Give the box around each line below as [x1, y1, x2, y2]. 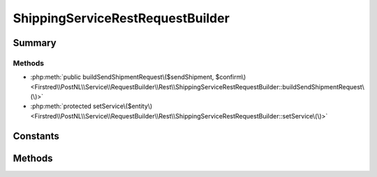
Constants [13, 130, 59, 142]
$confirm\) [215, 73, 246, 82]
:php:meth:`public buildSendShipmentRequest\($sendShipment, [30, 73, 214, 82]
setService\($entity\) [93, 102, 153, 111]
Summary [13, 37, 57, 49]
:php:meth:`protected [30, 102, 92, 111]
